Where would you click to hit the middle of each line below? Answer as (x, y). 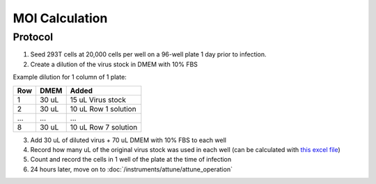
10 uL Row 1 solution (103, 109)
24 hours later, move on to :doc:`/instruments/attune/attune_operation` (132, 169)
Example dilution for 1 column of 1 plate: (70, 77)
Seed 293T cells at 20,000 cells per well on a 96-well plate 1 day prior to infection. (149, 54)
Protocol (33, 37)
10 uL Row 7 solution (104, 127)
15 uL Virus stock (98, 100)
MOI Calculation (60, 18)
